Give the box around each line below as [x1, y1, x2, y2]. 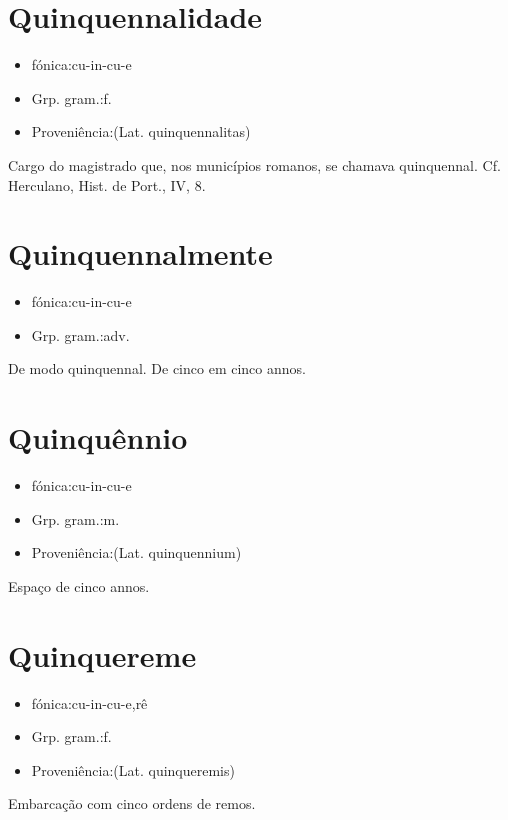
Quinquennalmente [8, 233, 273, 274]
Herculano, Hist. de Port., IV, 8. [8, 174, 206, 195]
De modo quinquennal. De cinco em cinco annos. [8, 358, 306, 379]
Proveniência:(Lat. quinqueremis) [31, 759, 235, 780]
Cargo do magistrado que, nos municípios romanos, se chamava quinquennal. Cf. [8, 154, 501, 175]
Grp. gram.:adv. [31, 324, 130, 345]
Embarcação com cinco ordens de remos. [8, 793, 256, 814]
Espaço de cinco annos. [8, 575, 150, 596]
